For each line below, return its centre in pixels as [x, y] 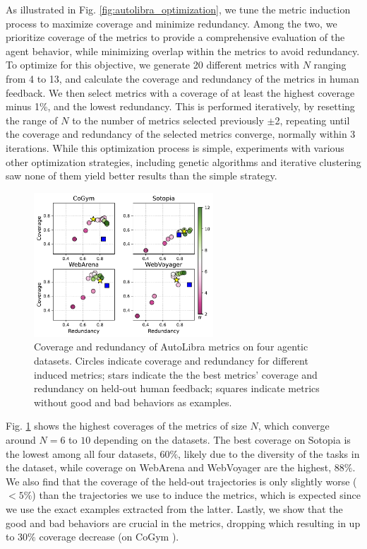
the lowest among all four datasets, [81, 453]
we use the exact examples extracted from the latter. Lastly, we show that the [174, 508]
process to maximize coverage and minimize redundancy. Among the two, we [172, 23]
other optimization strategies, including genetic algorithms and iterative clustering [183, 161]
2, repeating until [312, 120]
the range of [32, 120]
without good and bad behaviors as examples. [133, 402]
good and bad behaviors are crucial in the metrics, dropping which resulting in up [183, 523]
